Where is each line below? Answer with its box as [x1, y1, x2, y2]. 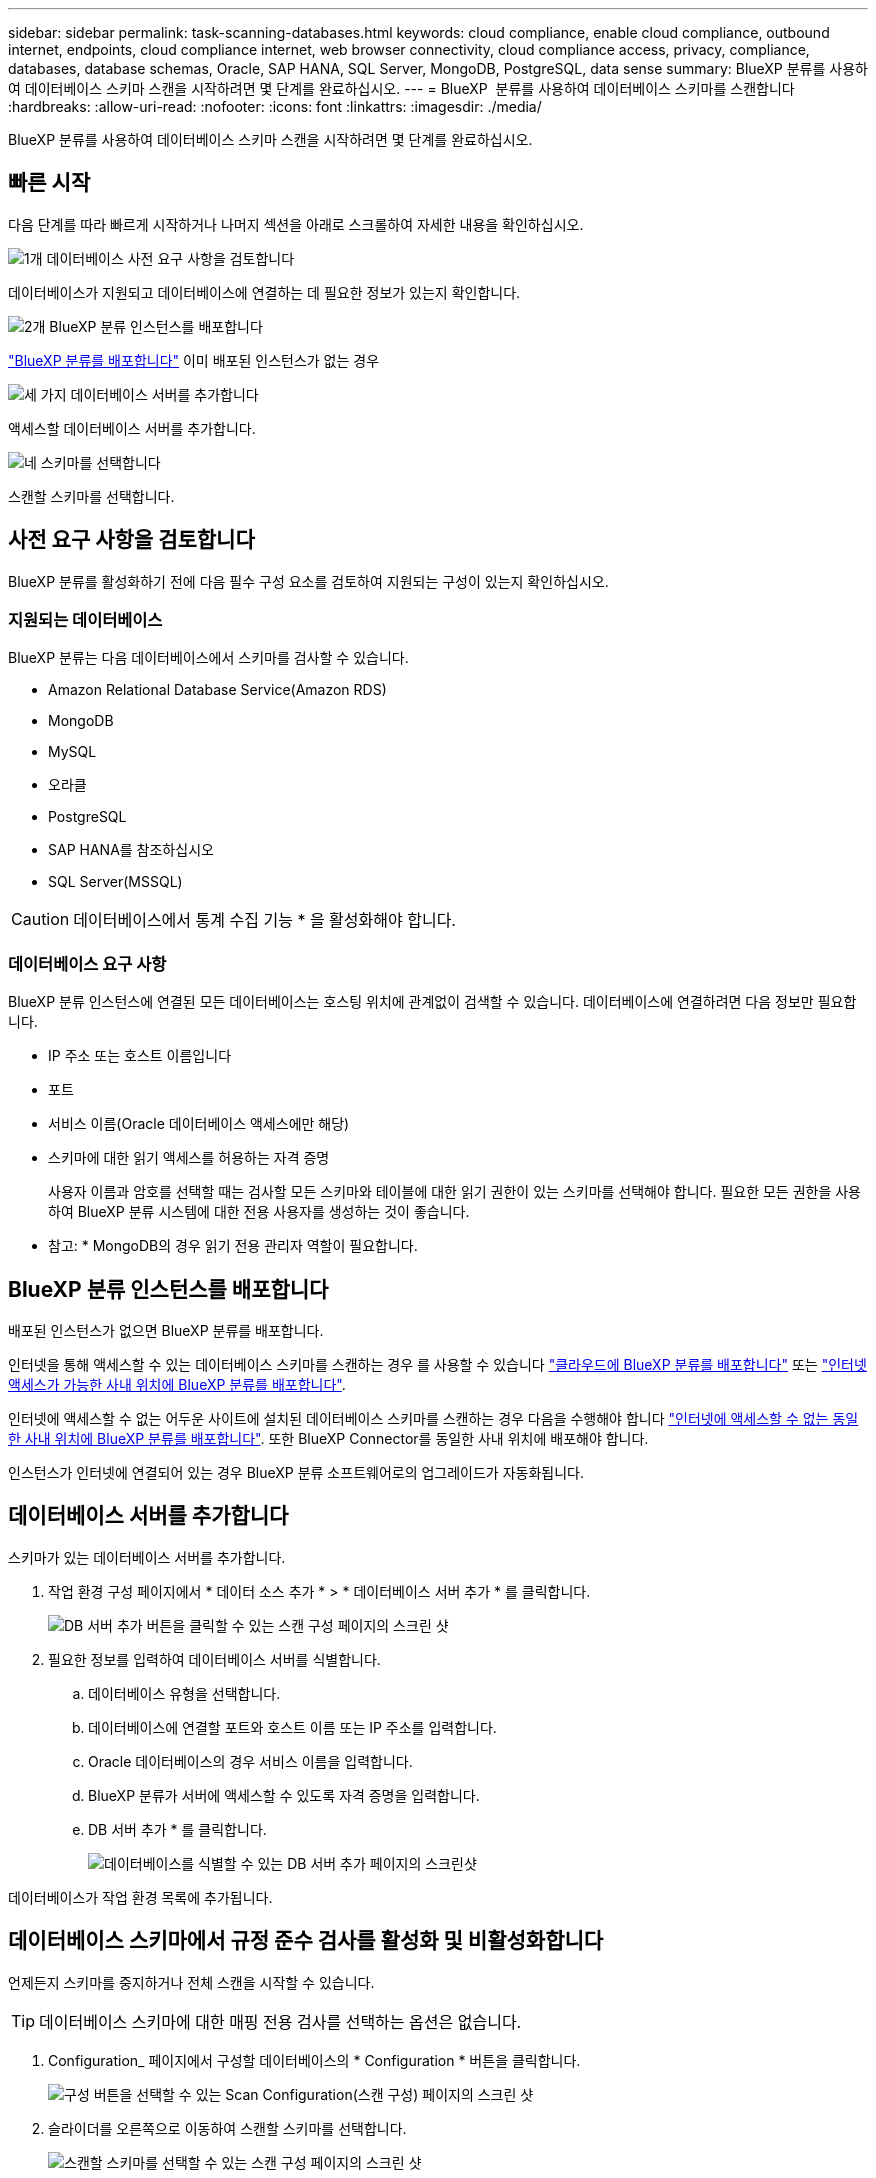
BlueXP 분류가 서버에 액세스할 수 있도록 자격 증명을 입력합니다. [88, 1786, 480, 1804]
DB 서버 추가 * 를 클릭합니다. [88, 1820, 267, 1838]
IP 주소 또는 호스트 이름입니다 [48, 1047, 232, 1065]
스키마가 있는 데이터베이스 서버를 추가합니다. [8, 1548, 286, 1566]
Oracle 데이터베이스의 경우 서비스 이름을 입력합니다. [88, 1752, 413, 1770]
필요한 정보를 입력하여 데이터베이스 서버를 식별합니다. [48, 1650, 381, 1668]
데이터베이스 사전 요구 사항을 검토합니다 [46, 249, 295, 267]
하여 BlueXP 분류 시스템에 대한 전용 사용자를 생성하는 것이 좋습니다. [48, 1203, 470, 1221]
